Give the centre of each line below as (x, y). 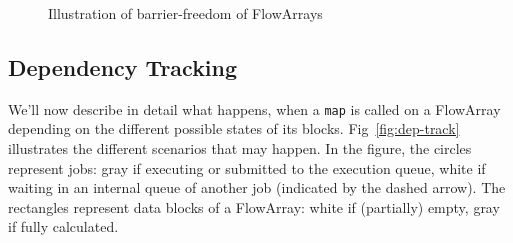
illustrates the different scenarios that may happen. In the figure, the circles (240, 148)
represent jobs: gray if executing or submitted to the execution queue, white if (247, 167)
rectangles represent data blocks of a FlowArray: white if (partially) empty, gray (254, 206)
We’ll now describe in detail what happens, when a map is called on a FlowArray (254, 108)
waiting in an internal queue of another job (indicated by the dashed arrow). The (257, 187)
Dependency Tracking (123, 66)
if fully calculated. (63, 226)
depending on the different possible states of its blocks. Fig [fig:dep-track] (234, 128)
